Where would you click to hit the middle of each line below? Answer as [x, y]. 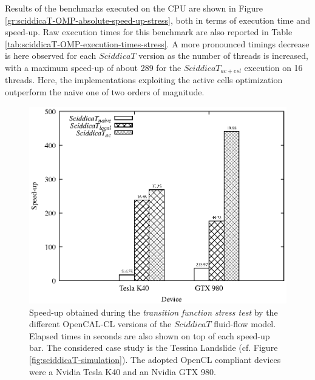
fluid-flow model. [245, 324]
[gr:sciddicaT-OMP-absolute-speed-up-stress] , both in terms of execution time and [157, 20]
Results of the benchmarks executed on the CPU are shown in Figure [134, 8]
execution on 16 [273, 67]
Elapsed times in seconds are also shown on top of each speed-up [150, 335]
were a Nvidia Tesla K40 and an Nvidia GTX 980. [123, 371]
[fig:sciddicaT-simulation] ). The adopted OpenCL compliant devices [155, 359]
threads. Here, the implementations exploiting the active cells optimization [144, 80]
